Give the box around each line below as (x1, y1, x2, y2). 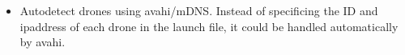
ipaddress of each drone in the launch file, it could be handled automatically (19, 18, 399, 34)
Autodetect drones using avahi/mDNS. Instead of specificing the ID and (19, 2, 378, 18)
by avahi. (19, 33, 66, 50)
